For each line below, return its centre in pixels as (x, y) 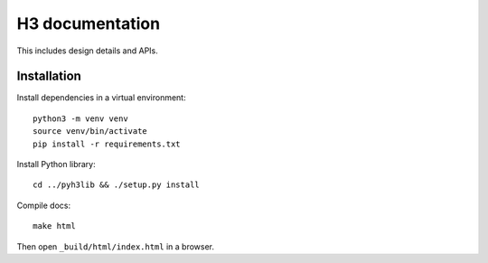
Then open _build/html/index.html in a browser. (115, 246)
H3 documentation (89, 23)
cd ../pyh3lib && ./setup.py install (117, 185)
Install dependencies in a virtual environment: (101, 98)
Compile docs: (44, 205)
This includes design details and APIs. (87, 51)
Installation (49, 76)
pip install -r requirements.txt (107, 144)
